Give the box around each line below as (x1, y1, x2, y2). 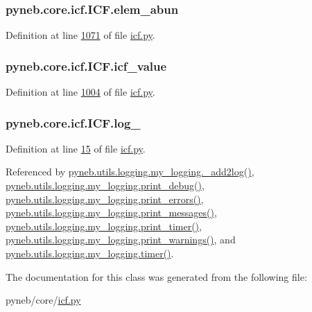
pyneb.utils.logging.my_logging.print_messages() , (6, 205, 217, 220)
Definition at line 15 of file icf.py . (6, 141, 146, 155)
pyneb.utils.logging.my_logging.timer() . (6, 246, 174, 260)
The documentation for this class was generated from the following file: (6, 269, 307, 284)
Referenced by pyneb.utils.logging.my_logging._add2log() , (6, 164, 254, 179)
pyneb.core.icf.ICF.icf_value (6, 57, 167, 74)
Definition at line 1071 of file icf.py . (6, 28, 155, 42)
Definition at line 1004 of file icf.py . (6, 85, 155, 99)
